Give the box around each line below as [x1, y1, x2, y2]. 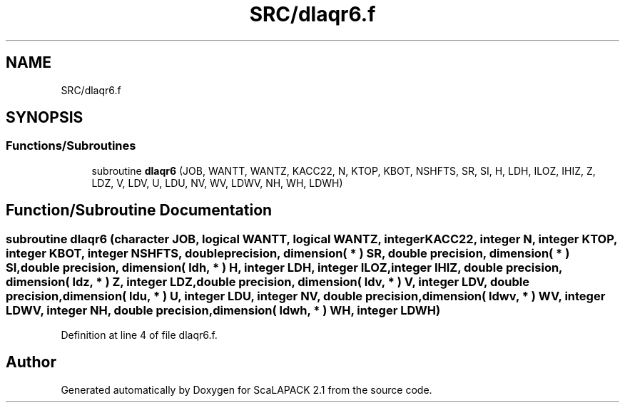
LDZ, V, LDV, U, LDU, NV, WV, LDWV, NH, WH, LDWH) [91, 176, 343, 189]
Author [6, 353, 56, 372]
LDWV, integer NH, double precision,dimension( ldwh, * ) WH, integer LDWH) [6, 302, 441, 317]
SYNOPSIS [6, 108, 83, 127]
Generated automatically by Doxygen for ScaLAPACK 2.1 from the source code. [61, 383, 432, 396]
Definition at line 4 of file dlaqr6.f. [61, 329, 218, 342]
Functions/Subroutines [6, 138, 136, 153]
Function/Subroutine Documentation [6, 201, 273, 220]
